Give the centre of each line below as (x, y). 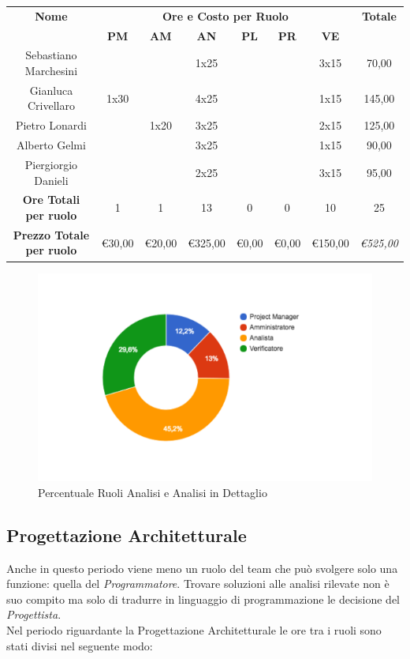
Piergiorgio (51, 164)
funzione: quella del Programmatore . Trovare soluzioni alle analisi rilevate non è (198, 584)
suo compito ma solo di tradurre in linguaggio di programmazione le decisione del (203, 599)
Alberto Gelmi (51, 145)
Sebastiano (51, 55)
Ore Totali (51, 200)
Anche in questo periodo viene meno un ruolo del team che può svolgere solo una (202, 568)
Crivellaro (51, 105)
